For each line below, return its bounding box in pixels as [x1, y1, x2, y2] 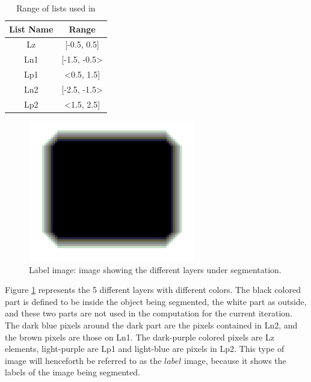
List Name [9, 22, 54, 35]
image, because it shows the [184, 354, 286, 366]
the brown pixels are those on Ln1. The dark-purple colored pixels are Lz [5, 330, 275, 343]
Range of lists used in [16, 2, 96, 14]
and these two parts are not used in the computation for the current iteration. [5, 307, 293, 319]
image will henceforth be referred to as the [5, 354, 162, 366]
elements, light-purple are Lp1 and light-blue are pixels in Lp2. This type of [5, 342, 285, 355]
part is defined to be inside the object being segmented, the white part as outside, [5, 295, 307, 307]
